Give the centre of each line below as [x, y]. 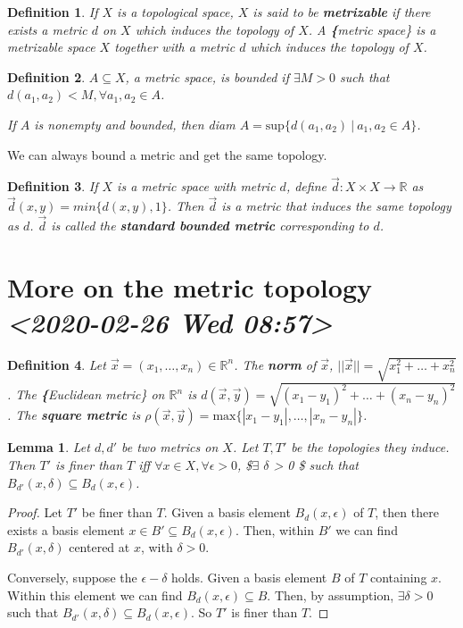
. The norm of [275, 364]
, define [306, 186]
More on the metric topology [190, 286]
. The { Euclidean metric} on [86, 394]
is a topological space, [175, 12]
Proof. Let [35, 512]
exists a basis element [66, 529]
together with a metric [175, 47]
